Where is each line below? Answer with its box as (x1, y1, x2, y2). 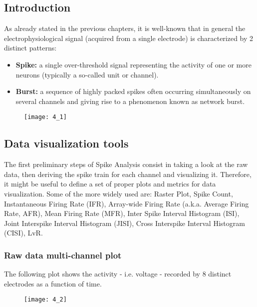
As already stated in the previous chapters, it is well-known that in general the (4, 23, 246, 33)
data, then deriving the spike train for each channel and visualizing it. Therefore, (4, 168, 252, 179)
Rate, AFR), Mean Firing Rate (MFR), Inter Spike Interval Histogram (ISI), (4, 208, 240, 218)
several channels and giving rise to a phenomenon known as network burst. (15, 95, 245, 106)
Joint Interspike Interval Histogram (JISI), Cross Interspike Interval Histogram (4, 217, 245, 228)
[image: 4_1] (24, 113, 67, 121)
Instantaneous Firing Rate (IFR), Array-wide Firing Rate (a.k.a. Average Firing (4, 198, 249, 208)
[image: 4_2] (24, 296, 67, 303)
